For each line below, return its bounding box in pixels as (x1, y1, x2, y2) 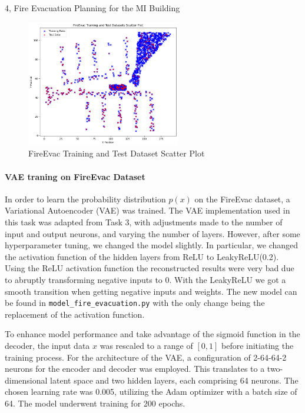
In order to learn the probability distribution (5, 192, 166, 205)
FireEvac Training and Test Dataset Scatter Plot (28, 147, 205, 159)
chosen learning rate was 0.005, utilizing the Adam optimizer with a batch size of (5, 385, 297, 398)
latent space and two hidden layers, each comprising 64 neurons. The (50, 374, 299, 386)
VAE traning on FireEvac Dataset (5, 170, 145, 182)
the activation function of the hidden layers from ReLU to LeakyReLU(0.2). (5, 250, 279, 262)
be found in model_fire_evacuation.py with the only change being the (5, 297, 265, 309)
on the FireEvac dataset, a (194, 192, 290, 205)
